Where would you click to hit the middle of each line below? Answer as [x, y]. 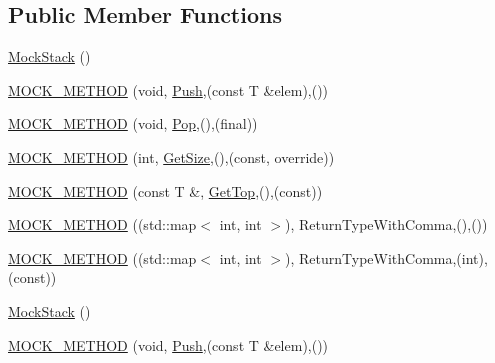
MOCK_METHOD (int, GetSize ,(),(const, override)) [171, 156]
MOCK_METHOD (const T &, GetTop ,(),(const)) [165, 190]
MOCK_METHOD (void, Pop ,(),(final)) [133, 123]
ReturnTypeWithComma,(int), [393, 257]
